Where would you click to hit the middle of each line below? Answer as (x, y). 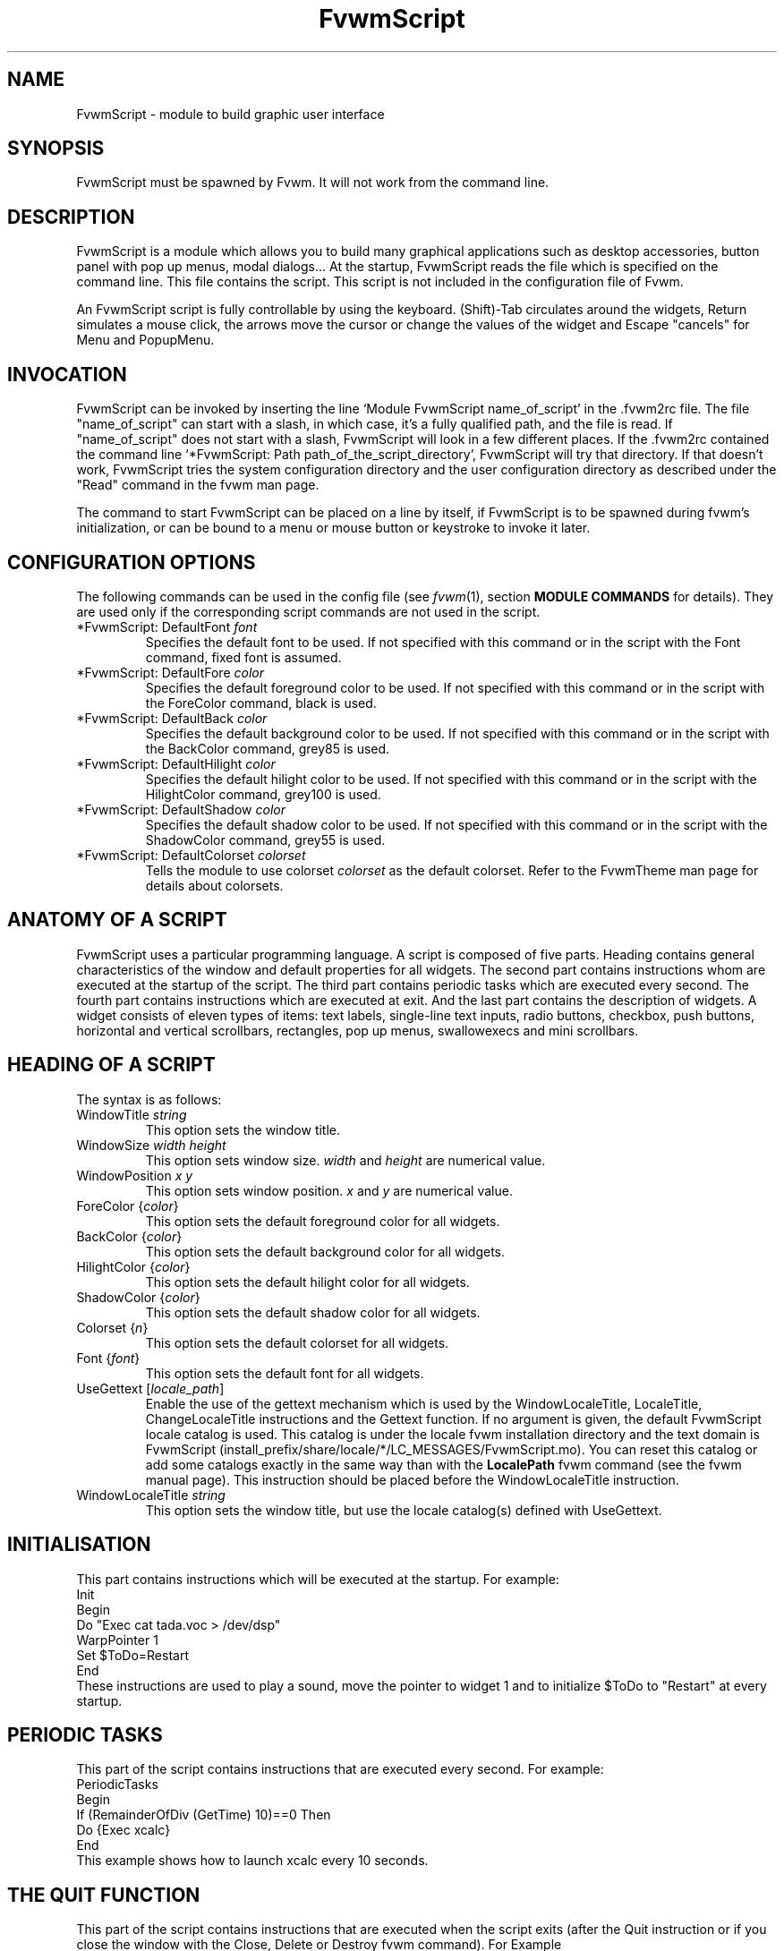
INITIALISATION (79, 1545)
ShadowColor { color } (138, 1297)
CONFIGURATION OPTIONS (132, 562)
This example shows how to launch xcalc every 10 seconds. (252, 1861)
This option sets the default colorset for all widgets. (297, 1342)
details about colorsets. (214, 885)
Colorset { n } (112, 1327)
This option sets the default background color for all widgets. (325, 1251)
